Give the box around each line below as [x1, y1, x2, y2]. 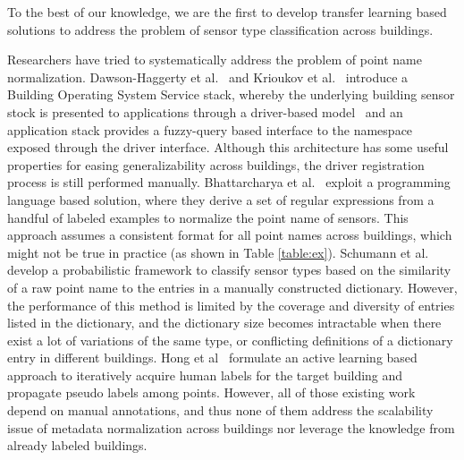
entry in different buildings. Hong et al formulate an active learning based [7, 348, 418, 367]
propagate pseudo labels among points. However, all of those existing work [7, 383, 416, 402]
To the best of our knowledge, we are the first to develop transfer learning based [7, 3, 447, 21]
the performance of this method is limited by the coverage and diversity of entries [7, 295, 455, 314]
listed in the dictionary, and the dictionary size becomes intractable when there [7, 313, 442, 332]
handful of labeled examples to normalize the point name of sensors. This [7, 208, 409, 226]
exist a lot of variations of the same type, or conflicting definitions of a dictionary [7, 330, 453, 349]
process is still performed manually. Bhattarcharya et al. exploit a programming [7, 173, 451, 192]
